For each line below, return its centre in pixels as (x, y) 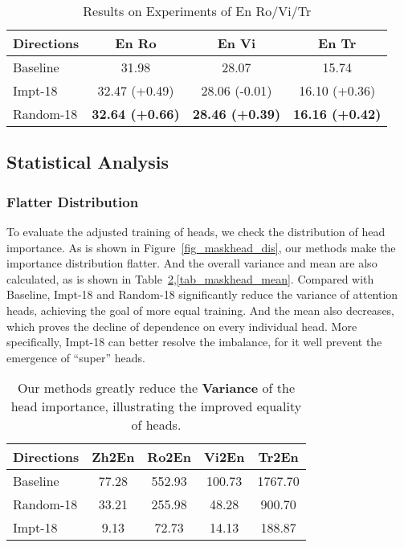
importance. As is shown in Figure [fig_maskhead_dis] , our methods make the (201, 247)
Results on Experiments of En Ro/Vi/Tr (197, 11)
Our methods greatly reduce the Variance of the (156, 388)
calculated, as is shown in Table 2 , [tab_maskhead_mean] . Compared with (190, 278)
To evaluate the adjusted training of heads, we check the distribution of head (196, 231)
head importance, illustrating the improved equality (156, 406)
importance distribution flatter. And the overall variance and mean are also (192, 263)
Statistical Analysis (88, 162)
